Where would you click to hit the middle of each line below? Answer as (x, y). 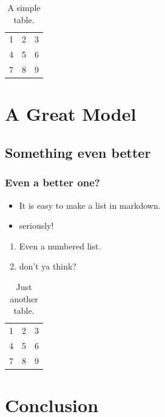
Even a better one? (52, 182)
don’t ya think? (48, 266)
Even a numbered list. (60, 246)
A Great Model (71, 114)
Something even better (78, 152)
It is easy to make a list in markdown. (90, 205)
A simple (24, 7)
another (24, 298)
